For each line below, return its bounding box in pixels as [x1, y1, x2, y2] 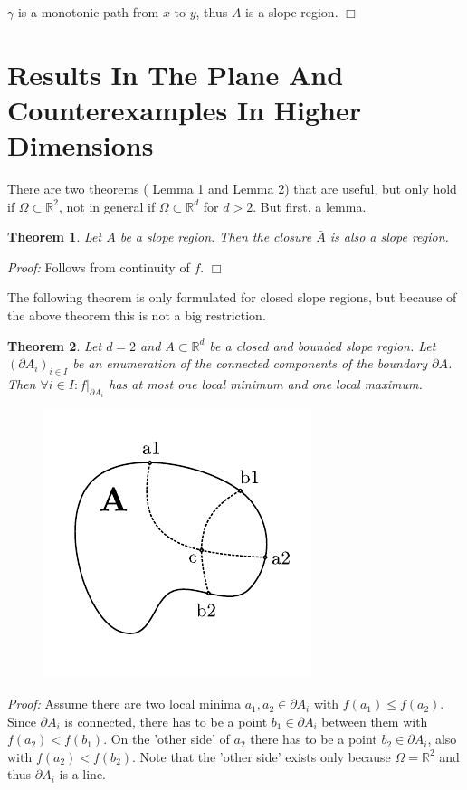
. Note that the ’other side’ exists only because [132, 747, 391, 766]
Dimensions [7, 127, 154, 164]
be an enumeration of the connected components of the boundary [72, 354, 427, 373]
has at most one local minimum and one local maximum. [109, 375, 423, 394]
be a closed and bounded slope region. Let [209, 336, 436, 355]
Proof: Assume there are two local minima [7, 694, 241, 713]
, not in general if [58, 196, 156, 215]
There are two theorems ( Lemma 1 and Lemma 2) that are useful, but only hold [7, 179, 457, 198]
